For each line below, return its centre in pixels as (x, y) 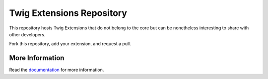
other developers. (27, 34)
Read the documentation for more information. (57, 70)
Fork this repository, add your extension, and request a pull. (70, 44)
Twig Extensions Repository (68, 13)
